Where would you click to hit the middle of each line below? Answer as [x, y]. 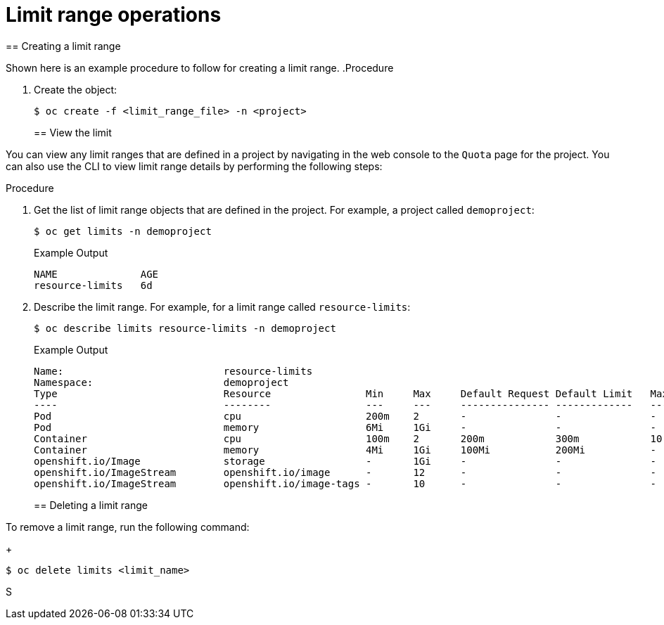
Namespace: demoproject [161, 382]
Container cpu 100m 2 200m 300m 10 [348, 438]
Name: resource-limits [173, 371]
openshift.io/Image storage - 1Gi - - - [345, 461]
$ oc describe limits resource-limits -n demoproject [185, 328]
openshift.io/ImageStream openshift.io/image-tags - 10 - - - [345, 483]
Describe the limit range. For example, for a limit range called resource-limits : [222, 307]
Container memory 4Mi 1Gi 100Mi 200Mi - [345, 450]
